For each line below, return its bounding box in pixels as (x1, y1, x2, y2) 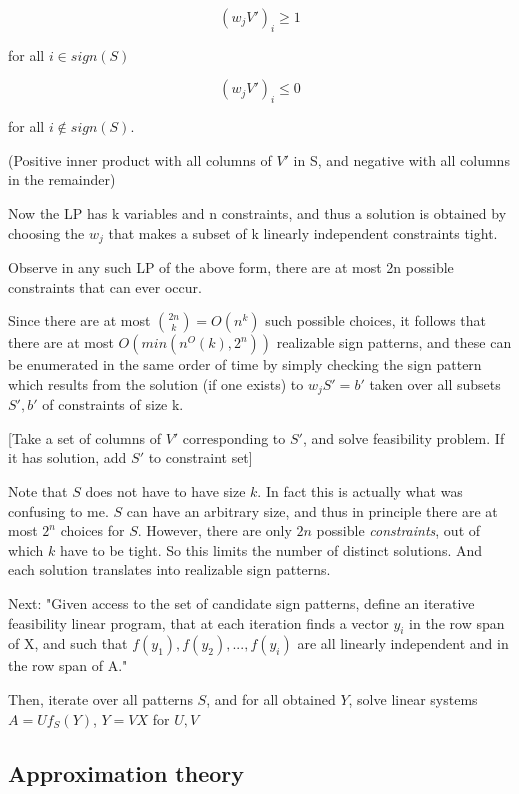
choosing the (8, 222, 85, 243)
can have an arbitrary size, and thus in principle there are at (126, 500, 498, 521)
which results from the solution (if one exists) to (8, 373, 304, 394)
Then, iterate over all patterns (8, 688, 193, 709)
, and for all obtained (206, 688, 336, 709)
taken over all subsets (369, 373, 501, 394)
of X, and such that (8, 633, 128, 654)
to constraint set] (148, 447, 253, 468)
